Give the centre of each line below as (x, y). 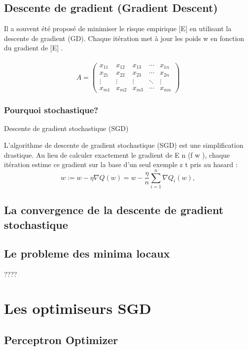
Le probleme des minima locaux (87, 253)
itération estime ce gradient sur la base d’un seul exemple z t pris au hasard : (121, 164)
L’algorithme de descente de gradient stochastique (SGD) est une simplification (124, 145)
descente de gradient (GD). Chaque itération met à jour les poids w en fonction (124, 38)
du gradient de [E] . (34, 48)
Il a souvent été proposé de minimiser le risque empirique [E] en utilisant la (118, 28)
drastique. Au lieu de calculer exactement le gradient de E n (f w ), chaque (117, 154)
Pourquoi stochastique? (51, 110)
